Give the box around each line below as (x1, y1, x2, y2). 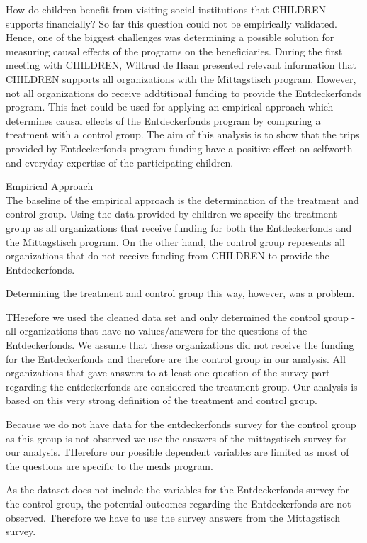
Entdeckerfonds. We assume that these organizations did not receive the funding (6, 337, 354, 352)
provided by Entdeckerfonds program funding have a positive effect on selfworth (6, 140, 353, 155)
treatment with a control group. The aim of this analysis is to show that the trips (6, 127, 360, 142)
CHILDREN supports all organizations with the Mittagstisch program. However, (6, 71, 356, 86)
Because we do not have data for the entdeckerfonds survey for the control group (6, 417, 356, 432)
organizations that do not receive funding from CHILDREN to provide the (6, 248, 329, 263)
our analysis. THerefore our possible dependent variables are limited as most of (6, 444, 349, 459)
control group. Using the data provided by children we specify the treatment (6, 206, 337, 221)
